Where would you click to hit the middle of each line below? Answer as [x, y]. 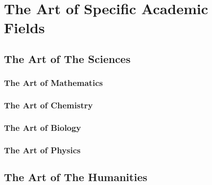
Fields [24, 28]
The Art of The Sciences [67, 58]
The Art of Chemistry [48, 105]
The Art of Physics [42, 150]
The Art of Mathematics [53, 83]
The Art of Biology [43, 127]
